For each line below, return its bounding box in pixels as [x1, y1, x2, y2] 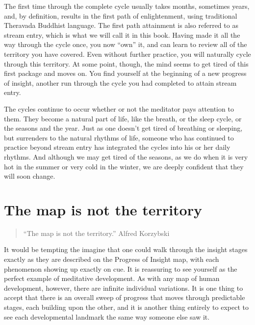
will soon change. [4, 171, 55, 181]
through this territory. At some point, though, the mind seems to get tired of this [4, 58, 249, 69]
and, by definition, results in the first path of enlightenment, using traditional [4, 10, 237, 21]
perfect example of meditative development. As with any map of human [4, 273, 220, 283]
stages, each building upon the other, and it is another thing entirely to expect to [4, 302, 249, 312]
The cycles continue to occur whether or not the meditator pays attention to [4, 103, 234, 114]
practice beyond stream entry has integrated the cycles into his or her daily [4, 142, 230, 152]
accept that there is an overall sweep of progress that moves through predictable [4, 292, 245, 302]
